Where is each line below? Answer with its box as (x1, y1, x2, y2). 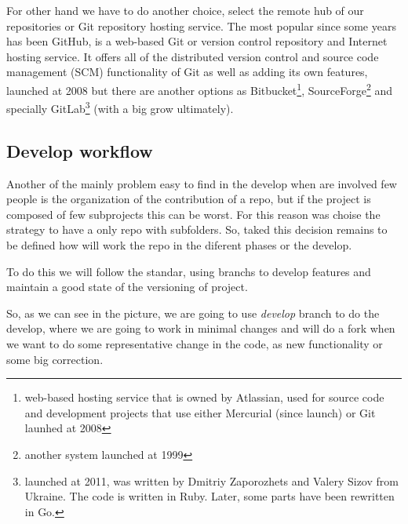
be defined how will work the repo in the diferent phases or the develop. (6, 237, 352, 253)
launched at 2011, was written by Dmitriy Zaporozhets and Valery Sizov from (24, 472, 399, 489)
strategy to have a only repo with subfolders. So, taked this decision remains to (6, 221, 388, 238)
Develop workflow (6, 138, 153, 162)
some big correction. (6, 351, 104, 367)
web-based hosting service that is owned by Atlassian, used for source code (24, 389, 384, 406)
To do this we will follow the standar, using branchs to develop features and (6, 263, 371, 279)
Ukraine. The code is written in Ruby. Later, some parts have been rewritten (24, 488, 395, 504)
